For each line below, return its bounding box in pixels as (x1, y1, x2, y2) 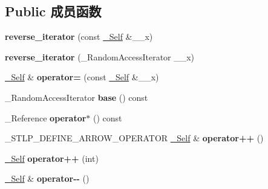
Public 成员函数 (5, 2, 102, 21)
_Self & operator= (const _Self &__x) (5, 71, 159, 83)
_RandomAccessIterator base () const (5, 91, 148, 103)
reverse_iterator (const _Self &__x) (5, 30, 153, 43)
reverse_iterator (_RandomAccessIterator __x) (5, 50, 195, 63)
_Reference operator (5, 111, 87, 124)
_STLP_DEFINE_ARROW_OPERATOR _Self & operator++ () (5, 132, 264, 144)
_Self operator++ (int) (5, 152, 99, 164)
